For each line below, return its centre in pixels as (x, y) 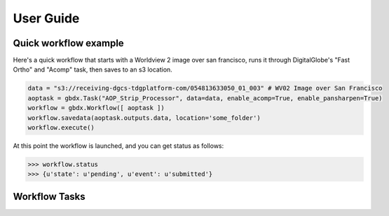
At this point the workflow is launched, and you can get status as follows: (118, 146)
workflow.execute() (61, 127)
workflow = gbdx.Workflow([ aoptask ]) (96, 108)
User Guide (46, 18)
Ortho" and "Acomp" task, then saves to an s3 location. (93, 69)
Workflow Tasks (49, 196)
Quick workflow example (68, 43)
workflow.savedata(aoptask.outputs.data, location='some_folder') (144, 118)
